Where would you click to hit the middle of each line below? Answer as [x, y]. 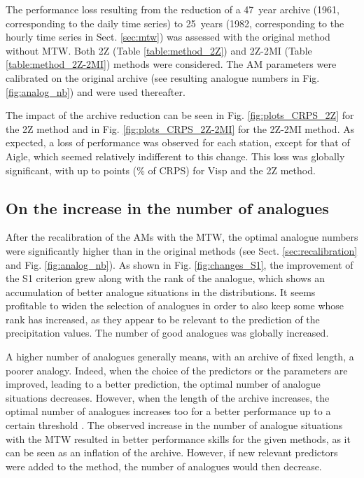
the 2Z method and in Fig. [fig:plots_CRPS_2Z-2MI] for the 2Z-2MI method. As [180, 128]
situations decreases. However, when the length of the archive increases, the [168, 397]
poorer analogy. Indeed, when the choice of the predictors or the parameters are [177, 370]
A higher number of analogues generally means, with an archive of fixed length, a [180, 357]
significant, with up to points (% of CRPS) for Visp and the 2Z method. [161, 170]
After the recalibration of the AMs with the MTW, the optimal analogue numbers [182, 237]
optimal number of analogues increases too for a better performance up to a [168, 411]
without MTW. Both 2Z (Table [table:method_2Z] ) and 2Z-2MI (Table [159, 50]
